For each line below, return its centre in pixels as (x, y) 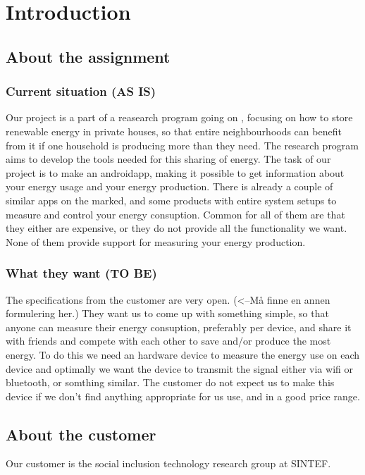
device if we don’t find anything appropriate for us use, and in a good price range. (183, 396)
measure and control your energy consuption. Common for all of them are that (175, 214)
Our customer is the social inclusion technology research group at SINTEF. (168, 463)
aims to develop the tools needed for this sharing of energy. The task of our (168, 159)
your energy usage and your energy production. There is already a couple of (169, 186)
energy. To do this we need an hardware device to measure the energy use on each (183, 354)
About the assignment (88, 56)
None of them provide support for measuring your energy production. (156, 241)
